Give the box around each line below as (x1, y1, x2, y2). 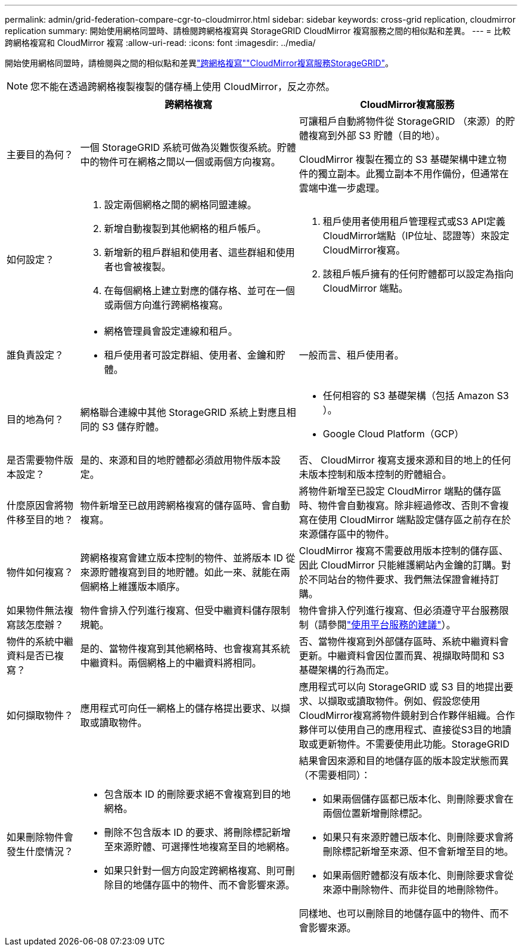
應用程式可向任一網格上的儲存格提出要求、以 (80, 702, 281, 714)
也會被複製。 (113, 261, 171, 273)
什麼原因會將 (7, 499, 64, 511)
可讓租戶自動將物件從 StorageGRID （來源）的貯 (299, 115, 515, 127)
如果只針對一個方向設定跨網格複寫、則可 (104, 864, 285, 876)
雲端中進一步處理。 (299, 182, 385, 194)
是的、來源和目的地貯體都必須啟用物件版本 (80, 454, 271, 466)
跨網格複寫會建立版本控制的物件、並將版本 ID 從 (80, 552, 296, 564)
